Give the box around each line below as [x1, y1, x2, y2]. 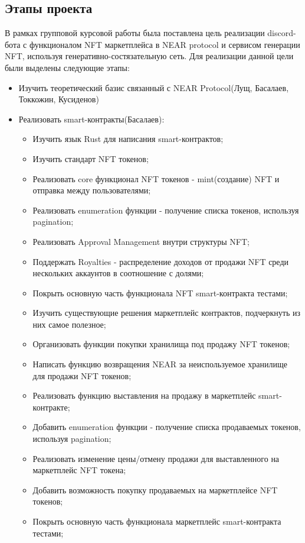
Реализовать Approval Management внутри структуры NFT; [32, 235, 250, 247]
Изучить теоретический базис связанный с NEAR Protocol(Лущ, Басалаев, [18, 81, 289, 93]
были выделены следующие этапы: [5, 61, 130, 73]
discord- [267, 27, 296, 39]
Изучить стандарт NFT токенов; [32, 152, 149, 164]
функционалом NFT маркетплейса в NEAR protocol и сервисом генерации [29, 38, 300, 50]
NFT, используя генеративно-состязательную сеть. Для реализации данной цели [5, 50, 294, 62]
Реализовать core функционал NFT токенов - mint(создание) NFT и [32, 172, 280, 185]
